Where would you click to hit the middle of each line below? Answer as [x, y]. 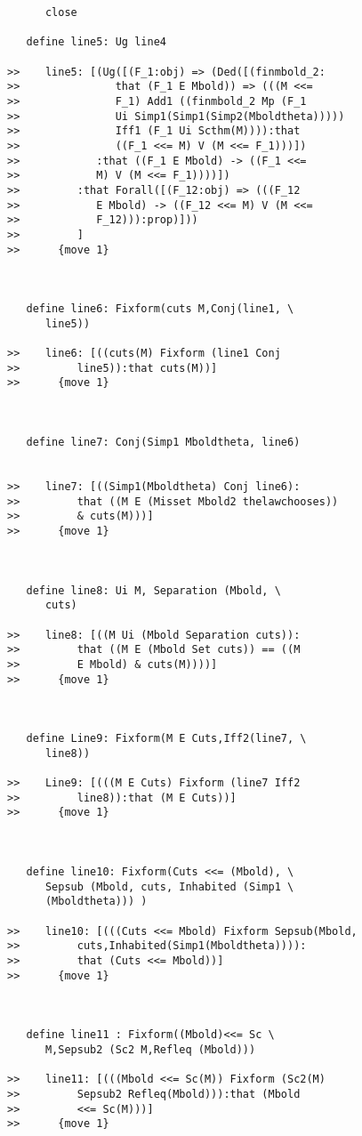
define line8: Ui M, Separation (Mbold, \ [153, 590]
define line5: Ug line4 [96, 42]
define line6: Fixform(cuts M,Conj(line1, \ [160, 309]
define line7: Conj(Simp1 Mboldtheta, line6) [163, 443]
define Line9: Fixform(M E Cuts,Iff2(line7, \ [166, 739]
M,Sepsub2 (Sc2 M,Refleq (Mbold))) [150, 1049]
